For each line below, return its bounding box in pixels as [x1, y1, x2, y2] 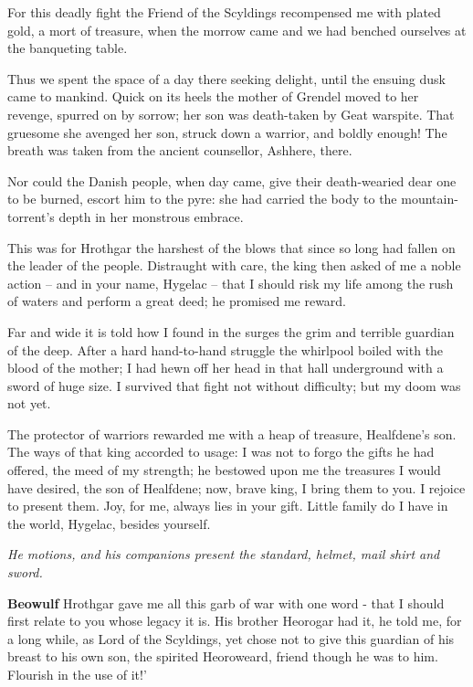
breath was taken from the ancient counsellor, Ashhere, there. [7, 141, 352, 160]
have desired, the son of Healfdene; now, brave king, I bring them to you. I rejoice [7, 478, 466, 497]
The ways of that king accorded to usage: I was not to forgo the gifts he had [7, 442, 435, 461]
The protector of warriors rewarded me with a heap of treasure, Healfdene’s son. [7, 424, 457, 443]
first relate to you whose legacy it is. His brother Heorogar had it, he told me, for [7, 611, 462, 630]
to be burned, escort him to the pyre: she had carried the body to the [7, 189, 397, 208]
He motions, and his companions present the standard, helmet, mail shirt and [7, 544, 440, 564]
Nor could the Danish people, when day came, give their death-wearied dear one [7, 171, 457, 190]
